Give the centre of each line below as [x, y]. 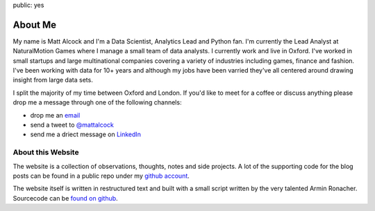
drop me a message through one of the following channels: [97, 102]
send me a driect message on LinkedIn [86, 134]
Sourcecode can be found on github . [65, 198]
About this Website [46, 152]
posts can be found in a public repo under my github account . [101, 176]
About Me [35, 25]
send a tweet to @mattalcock [72, 125]
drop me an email [55, 115]
